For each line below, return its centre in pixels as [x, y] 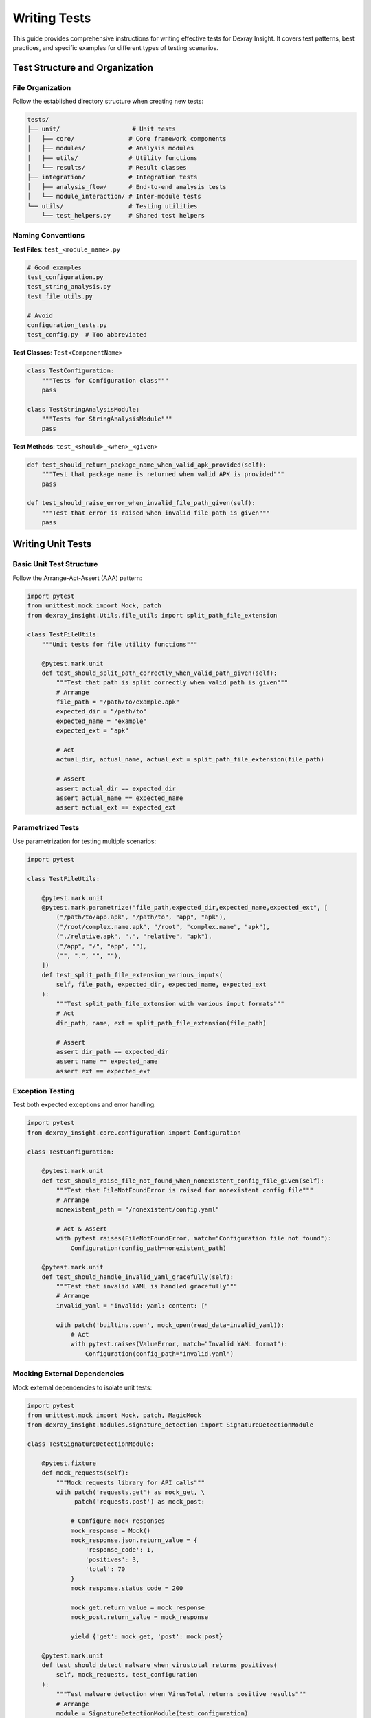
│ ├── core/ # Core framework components [127, 138]
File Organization [42, 87]
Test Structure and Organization [83, 68]
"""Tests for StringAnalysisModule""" [107, 419]
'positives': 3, [112, 1559]
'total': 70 [105, 1569]
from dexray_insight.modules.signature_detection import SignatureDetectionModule [170, 1425]
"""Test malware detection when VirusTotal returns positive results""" [181, 1694]
